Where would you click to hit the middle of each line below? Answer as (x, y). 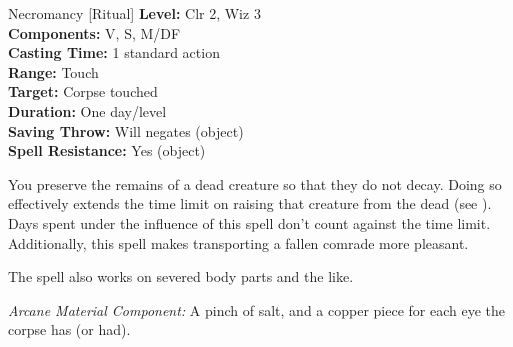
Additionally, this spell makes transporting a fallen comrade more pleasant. (238, 242)
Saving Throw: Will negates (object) (126, 130)
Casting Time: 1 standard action (114, 52)
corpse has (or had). (69, 329)
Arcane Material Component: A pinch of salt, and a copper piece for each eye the (256, 309)
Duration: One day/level (87, 110)
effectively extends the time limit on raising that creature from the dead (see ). (250, 203)
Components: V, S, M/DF (94, 32)
